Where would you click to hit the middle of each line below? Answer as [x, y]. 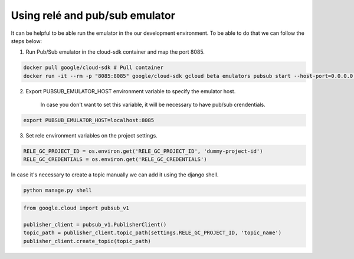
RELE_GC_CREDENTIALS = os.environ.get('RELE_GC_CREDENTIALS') [115, 160]
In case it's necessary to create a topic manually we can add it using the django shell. [115, 175]
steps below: [27, 41]
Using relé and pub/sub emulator [93, 15]
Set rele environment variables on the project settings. [91, 136]
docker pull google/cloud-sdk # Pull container [93, 68]
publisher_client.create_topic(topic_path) [87, 241]
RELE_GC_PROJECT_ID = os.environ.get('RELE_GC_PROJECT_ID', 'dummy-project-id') [143, 151]
